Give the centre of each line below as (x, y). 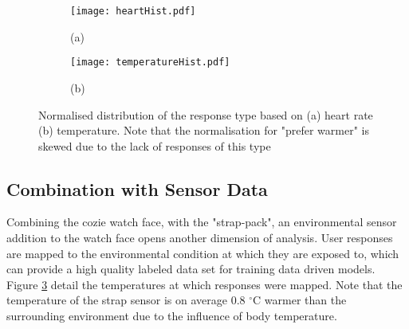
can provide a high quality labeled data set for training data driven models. (191, 269)
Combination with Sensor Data (137, 188)
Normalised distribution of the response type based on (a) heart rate (206, 114)
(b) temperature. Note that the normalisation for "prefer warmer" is (204, 130)
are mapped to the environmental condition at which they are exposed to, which (203, 253)
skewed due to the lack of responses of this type (155, 145)
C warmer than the (300, 300)
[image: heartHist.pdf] (133, 11)
